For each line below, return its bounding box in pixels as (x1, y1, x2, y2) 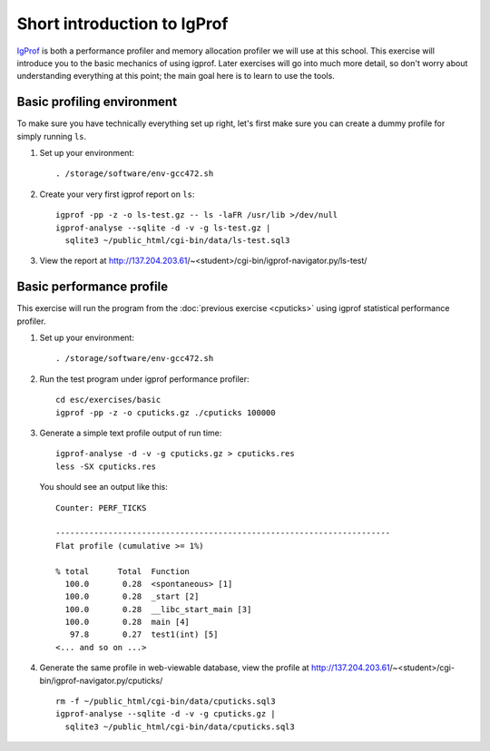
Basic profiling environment (16, 94, 177, 110)
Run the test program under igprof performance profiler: (39, 373, 250, 385)
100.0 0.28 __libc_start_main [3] (64, 604, 252, 614)
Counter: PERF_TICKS (55, 502, 147, 512)
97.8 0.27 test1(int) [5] (69, 629, 219, 639)
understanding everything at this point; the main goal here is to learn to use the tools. (16, 71, 335, 82)
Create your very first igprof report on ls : (39, 189, 195, 200)
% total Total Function (55, 566, 191, 576)
